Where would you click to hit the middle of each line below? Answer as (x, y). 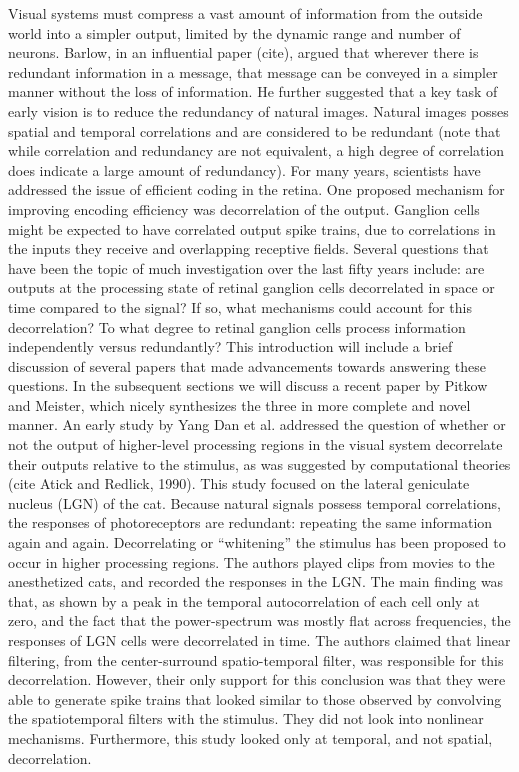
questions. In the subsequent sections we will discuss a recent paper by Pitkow (248, 385)
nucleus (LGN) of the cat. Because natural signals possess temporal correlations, (254, 502)
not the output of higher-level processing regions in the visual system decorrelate (255, 444)
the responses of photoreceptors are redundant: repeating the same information (250, 522)
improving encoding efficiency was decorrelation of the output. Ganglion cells (244, 208)
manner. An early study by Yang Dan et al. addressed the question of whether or (257, 424)
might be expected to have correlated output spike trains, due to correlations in (252, 228)
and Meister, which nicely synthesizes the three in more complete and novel (239, 404)
